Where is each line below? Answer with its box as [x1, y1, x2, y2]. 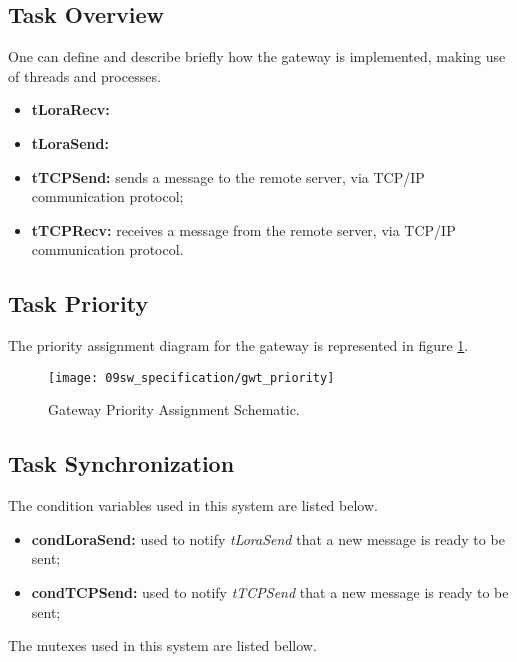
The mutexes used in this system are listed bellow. [8, 635, 317, 656]
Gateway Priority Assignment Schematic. [48, 399, 300, 420]
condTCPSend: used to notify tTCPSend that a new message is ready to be [31, 581, 509, 602]
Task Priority [8, 288, 149, 319]
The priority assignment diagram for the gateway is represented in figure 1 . [8, 335, 469, 356]
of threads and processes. [8, 65, 161, 86]
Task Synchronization [8, 448, 235, 479]
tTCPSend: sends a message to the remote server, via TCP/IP [31, 166, 425, 187]
